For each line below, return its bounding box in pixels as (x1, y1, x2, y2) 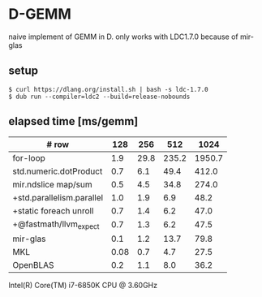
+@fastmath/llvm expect (12, 218, 100, 231)
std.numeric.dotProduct (12, 166, 103, 177)
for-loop (12, 152, 46, 163)
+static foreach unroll (12, 204, 94, 216)
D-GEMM (8, 5, 71, 24)
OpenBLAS (12, 259, 54, 270)
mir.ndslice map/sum (12, 179, 92, 190)
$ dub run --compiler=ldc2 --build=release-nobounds (8, 93, 191, 101)
